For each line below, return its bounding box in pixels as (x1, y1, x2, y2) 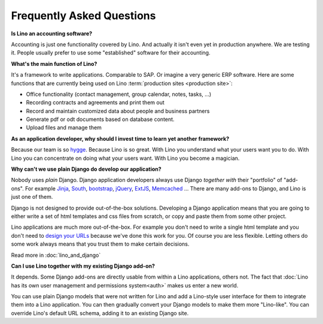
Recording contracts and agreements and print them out (26, 99, 164, 106)
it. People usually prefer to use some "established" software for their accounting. (11, 49, 211, 56)
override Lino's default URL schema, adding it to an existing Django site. (11, 309, 189, 317)
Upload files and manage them (26, 124, 102, 131)
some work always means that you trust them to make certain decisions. (11, 240, 190, 248)
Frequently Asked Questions (11, 9, 156, 22)
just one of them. (11, 193, 53, 201)
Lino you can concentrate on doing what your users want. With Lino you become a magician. (11, 155, 240, 162)
